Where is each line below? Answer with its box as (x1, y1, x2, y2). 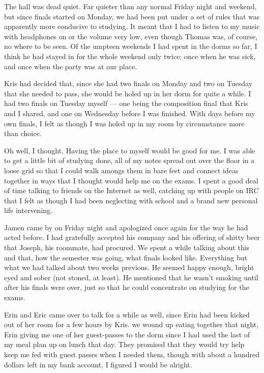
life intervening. (4, 205, 52, 216)
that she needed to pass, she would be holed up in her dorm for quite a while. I (4, 88, 251, 98)
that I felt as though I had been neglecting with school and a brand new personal (4, 195, 258, 205)
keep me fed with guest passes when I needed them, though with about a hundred (4, 349, 259, 359)
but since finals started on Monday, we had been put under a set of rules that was (4, 11, 260, 21)
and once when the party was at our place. (4, 61, 137, 71)
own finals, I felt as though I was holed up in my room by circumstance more (4, 118, 245, 128)
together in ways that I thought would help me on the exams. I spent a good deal (4, 175, 258, 185)
